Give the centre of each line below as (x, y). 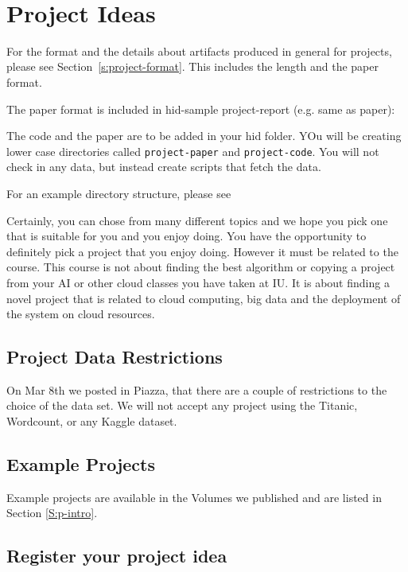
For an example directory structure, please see (119, 193)
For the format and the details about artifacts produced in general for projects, (199, 51)
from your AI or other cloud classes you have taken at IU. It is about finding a (198, 282)
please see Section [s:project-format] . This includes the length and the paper (192, 66)
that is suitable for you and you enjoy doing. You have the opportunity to (187, 236)
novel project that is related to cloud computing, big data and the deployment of (204, 298)
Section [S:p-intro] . (52, 513)
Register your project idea (117, 556)
